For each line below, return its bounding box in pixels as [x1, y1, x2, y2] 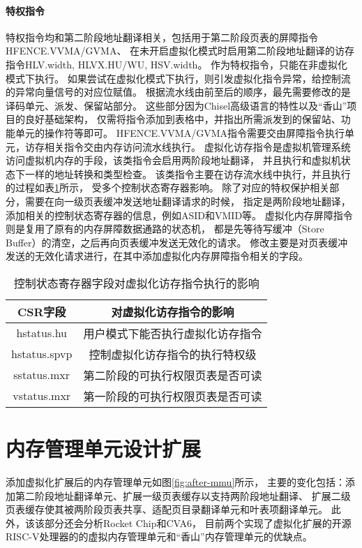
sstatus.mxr [13, 366, 70, 383]
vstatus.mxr [13, 387, 71, 404]
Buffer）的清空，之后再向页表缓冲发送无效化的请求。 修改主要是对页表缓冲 [6, 235, 348, 249]
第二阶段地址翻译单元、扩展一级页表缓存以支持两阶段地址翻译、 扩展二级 [15, 488, 351, 503]
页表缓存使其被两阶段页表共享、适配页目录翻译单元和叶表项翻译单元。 [6, 502, 328, 517]
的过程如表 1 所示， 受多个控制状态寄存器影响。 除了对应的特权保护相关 [6, 180, 330, 195]
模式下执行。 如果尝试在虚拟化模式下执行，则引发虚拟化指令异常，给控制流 [6, 71, 351, 85]
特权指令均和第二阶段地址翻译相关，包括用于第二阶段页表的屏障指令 [6, 29, 318, 44]
